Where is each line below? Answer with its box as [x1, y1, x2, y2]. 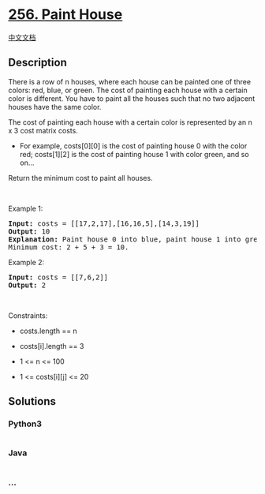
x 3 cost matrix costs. [8, 125, 79, 135]
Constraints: [8, 310, 48, 320]
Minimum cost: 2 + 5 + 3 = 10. [8, 242, 129, 252]
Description [8, 56, 67, 69]
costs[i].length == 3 [19, 341, 84, 350]
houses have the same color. [8, 102, 102, 111]
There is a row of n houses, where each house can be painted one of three [8, 77, 251, 86]
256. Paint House [8, 6, 123, 24]
